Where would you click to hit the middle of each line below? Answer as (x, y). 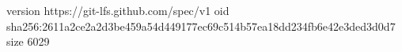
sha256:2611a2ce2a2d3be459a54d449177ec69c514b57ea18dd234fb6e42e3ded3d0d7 (201, 26)
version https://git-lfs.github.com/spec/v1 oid (118, 10)
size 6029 (28, 41)
